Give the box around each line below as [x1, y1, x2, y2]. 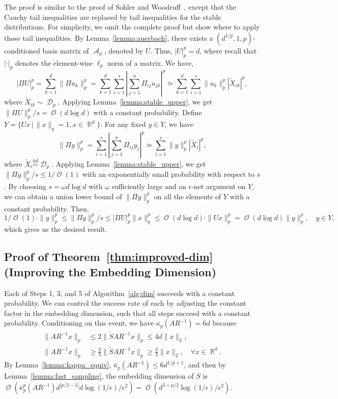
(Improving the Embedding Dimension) [4, 263, 216, 279]
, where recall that [200, 45, 257, 56]
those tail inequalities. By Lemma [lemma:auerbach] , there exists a [4, 32, 213, 43]
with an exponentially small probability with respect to [82, 169, 255, 179]
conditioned [4, 45, 40, 56]
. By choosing [4, 181, 46, 192]
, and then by [184, 359, 226, 370]
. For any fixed [100, 119, 146, 129]
